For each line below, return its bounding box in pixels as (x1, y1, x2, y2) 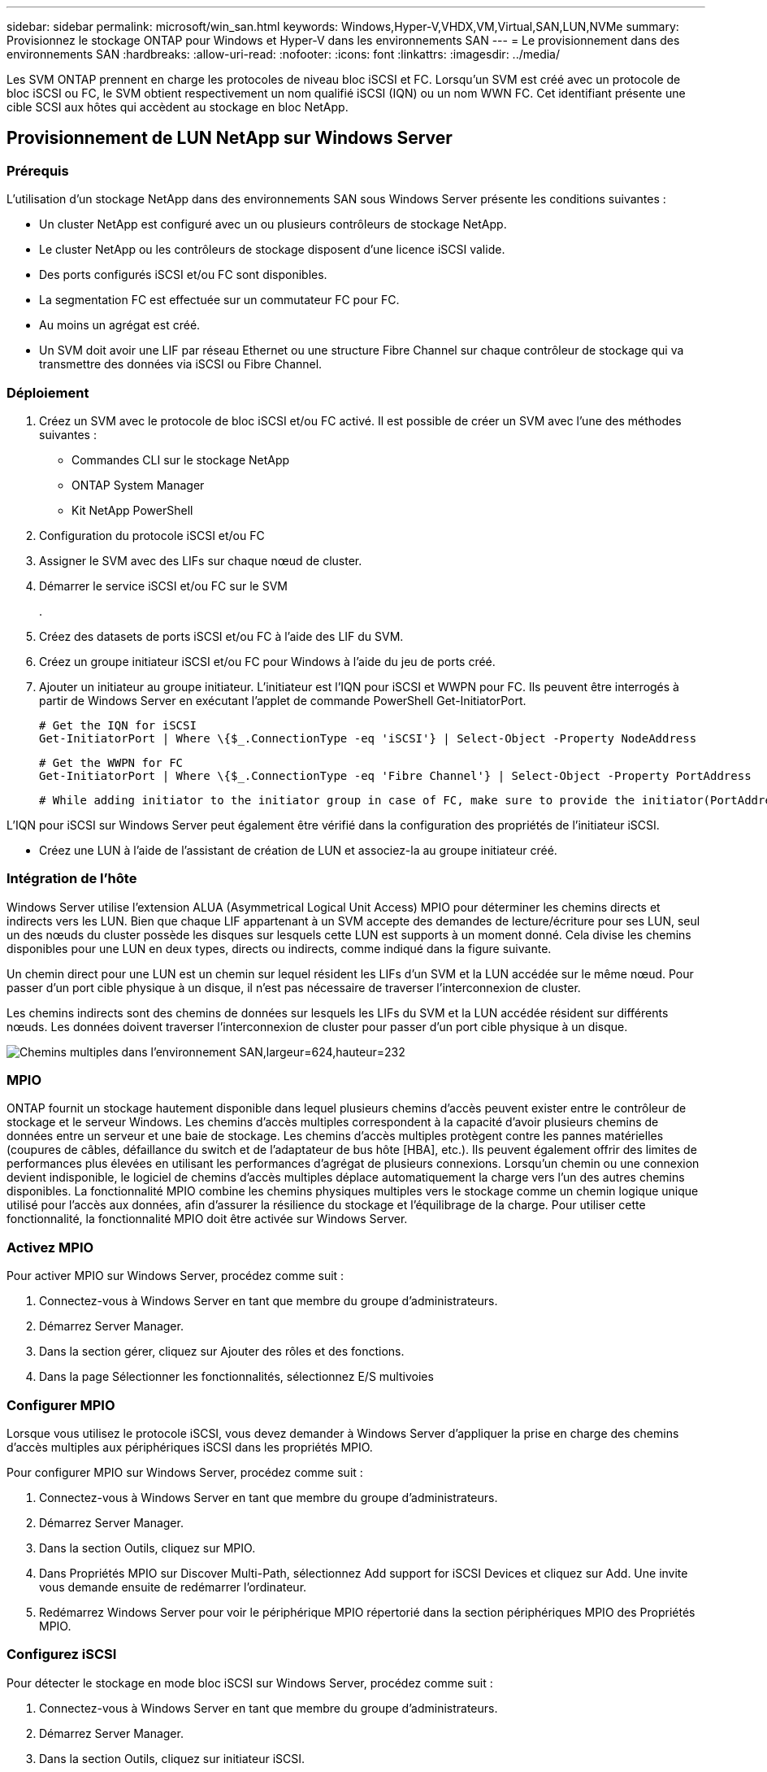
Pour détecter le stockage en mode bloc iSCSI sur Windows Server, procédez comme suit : (6, 1675, 493, 1690)
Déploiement (6, 384, 89, 401)
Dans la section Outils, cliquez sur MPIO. (39, 1540, 256, 1555)
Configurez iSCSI (6, 1646, 117, 1663)
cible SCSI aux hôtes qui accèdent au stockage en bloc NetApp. (6, 100, 349, 114)
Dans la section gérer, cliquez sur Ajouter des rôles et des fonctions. (39, 1344, 405, 1359)
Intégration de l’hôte (6, 870, 137, 887)
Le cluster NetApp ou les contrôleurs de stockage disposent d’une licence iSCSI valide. (39, 242, 505, 257)
